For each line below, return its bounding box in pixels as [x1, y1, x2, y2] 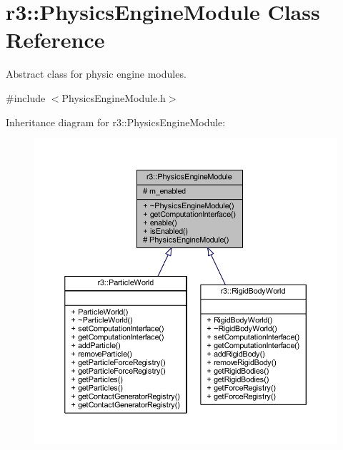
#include [6, 90, 46, 105]
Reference [6, 25, 105, 54]
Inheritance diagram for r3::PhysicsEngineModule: [6, 114, 226, 129]
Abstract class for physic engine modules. [6, 66, 187, 81]
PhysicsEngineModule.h [61, 90, 166, 105]
